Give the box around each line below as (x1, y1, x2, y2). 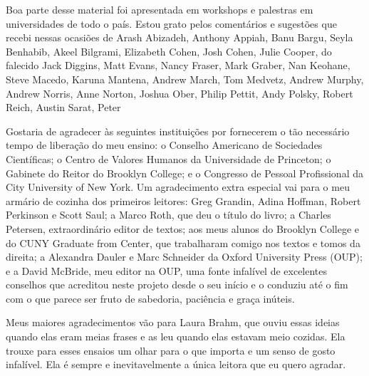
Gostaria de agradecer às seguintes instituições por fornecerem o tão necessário (6, 123, 350, 138)
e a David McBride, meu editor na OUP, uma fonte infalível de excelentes (6, 263, 328, 278)
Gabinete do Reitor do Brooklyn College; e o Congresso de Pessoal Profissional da (6, 165, 363, 180)
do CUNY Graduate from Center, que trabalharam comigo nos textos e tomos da (6, 235, 360, 250)
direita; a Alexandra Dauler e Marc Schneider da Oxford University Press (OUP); (6, 249, 363, 264)
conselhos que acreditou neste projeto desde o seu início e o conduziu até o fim (6, 277, 348, 292)
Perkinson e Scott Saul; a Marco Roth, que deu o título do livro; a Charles (6, 207, 331, 222)
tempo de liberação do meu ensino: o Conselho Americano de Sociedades (6, 137, 323, 152)
